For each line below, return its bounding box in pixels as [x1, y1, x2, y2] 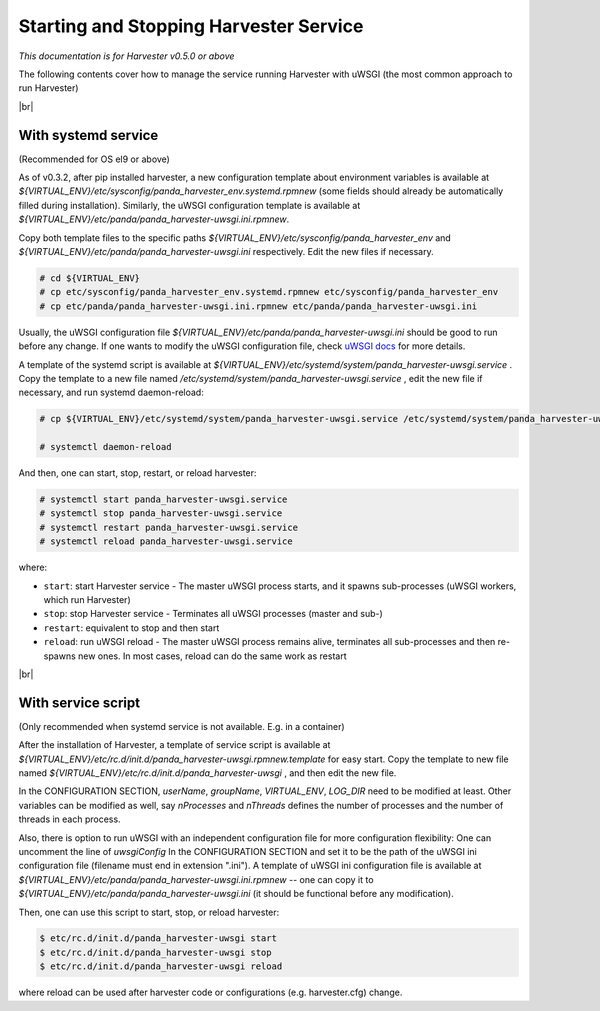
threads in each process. [18, 813, 121, 825]
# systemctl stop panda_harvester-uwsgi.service [39, 508, 283, 519]
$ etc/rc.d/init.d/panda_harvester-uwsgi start [39, 933, 277, 944]
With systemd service [18, 126, 159, 144]
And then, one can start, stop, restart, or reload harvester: [18, 467, 257, 479]
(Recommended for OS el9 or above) [18, 153, 170, 165]
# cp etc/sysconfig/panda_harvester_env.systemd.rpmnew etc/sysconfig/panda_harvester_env [39, 286, 499, 298]
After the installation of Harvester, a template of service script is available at [18, 739, 331, 751]
